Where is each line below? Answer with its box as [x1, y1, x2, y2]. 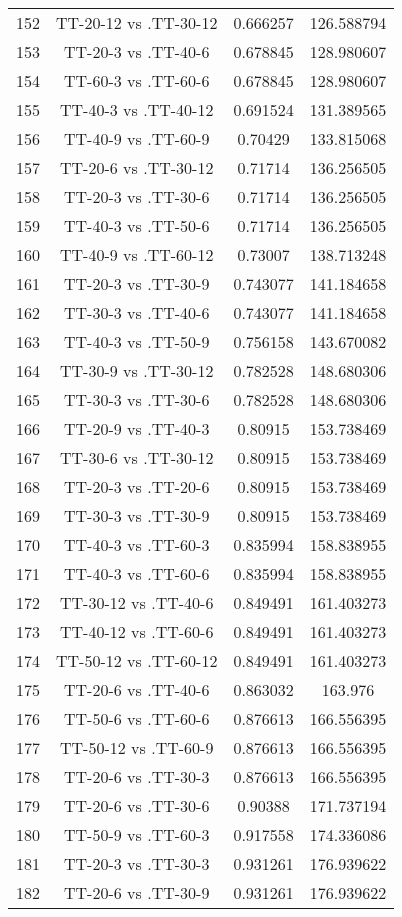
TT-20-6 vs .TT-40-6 [64, 678, 210, 701]
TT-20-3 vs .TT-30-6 [64, 185, 210, 208]
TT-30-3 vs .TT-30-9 [64, 504, 210, 527]
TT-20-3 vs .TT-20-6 [64, 475, 210, 498]
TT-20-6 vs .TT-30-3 [64, 765, 210, 788]
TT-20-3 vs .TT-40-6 [64, 40, 210, 63]
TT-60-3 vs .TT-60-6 [64, 69, 210, 92]
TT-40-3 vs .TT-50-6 [64, 214, 210, 237]
